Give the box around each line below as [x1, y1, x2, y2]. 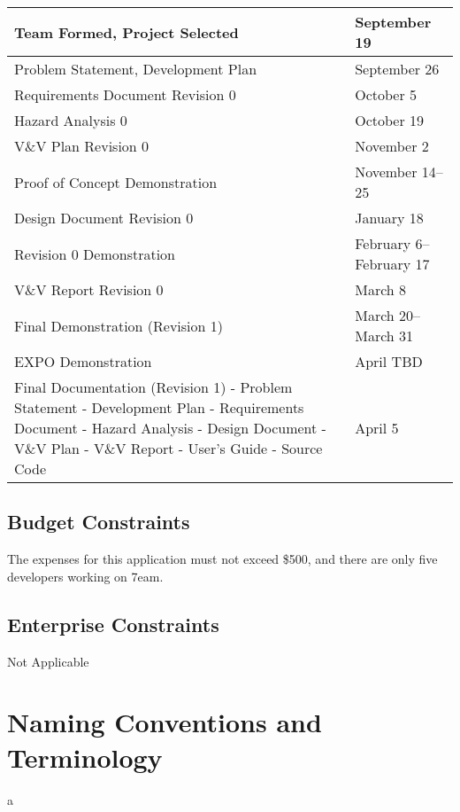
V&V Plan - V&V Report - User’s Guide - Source [14, 438, 323, 458]
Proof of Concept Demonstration [14, 171, 218, 192]
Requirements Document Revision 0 [14, 84, 236, 105]
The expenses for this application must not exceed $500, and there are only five [7, 550, 438, 568]
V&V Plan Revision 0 [14, 136, 149, 156]
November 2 [355, 136, 429, 156]
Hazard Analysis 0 [14, 110, 127, 130]
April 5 [355, 418, 399, 438]
